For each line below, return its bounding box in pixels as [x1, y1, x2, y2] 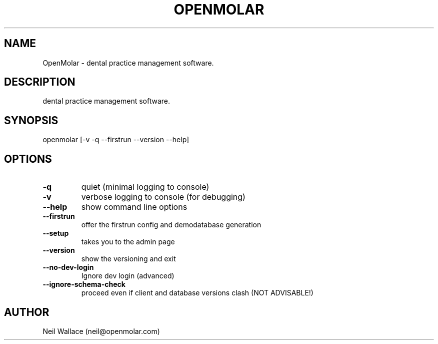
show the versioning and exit [81, 254, 176, 263]
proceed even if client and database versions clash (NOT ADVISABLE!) [81, 288, 313, 297]
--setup [42, 229, 69, 238]
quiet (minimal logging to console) [81, 182, 209, 192]
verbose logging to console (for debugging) [81, 192, 245, 202]
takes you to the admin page [81, 237, 175, 246]
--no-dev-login [42, 263, 94, 272]
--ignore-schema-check [42, 280, 125, 289]
